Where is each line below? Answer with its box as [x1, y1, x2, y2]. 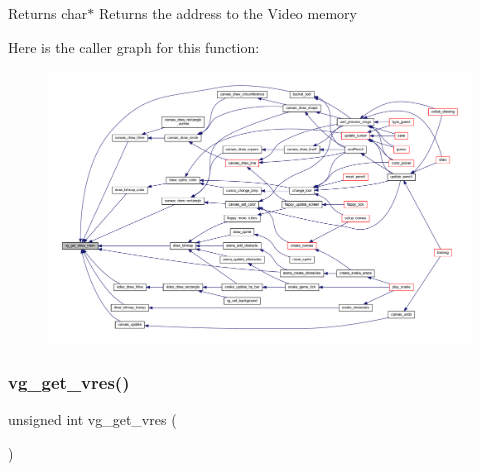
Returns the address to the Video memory [98, 3, 357, 23]
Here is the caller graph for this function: [8, 36, 260, 57]
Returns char [8, 3, 88, 23]
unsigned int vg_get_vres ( [8, 409, 177, 430]
